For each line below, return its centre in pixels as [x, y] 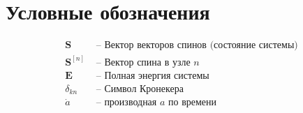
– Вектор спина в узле [143, 62]
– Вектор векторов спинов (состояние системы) [197, 46]
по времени [193, 103]
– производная [126, 103]
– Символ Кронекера [140, 89]
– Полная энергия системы [153, 76]
